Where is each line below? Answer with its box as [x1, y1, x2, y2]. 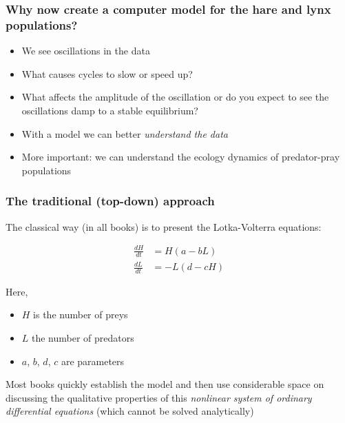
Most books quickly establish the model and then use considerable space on [6, 377, 324, 391]
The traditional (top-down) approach [6, 192, 215, 209]
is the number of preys [33, 307, 128, 322]
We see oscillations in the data [21, 43, 150, 58]
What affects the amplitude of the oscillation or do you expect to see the [21, 90, 329, 104]
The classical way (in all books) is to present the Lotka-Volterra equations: [6, 219, 322, 234]
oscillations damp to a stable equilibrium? [21, 103, 198, 117]
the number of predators [32, 331, 134, 345]
